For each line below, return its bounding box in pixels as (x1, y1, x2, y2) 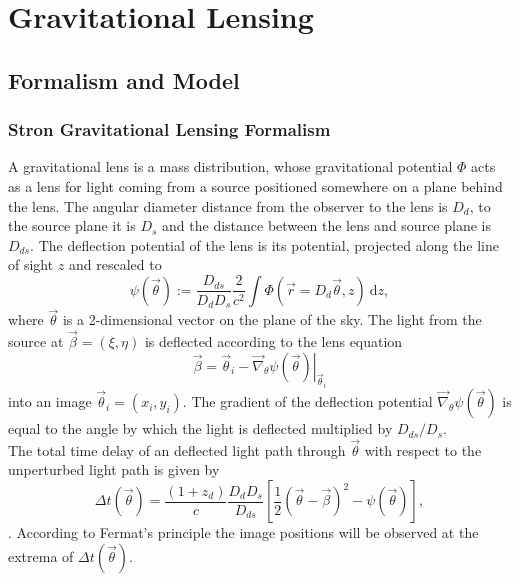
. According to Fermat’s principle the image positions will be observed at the (8, 522, 479, 543)
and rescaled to (69, 254, 162, 275)
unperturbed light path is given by (8, 459, 220, 480)
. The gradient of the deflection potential (182, 391, 433, 412)
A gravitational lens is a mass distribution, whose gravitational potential (8, 156, 453, 177)
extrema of (8, 545, 74, 566)
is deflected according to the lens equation (144, 331, 403, 352)
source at (8, 331, 64, 352)
